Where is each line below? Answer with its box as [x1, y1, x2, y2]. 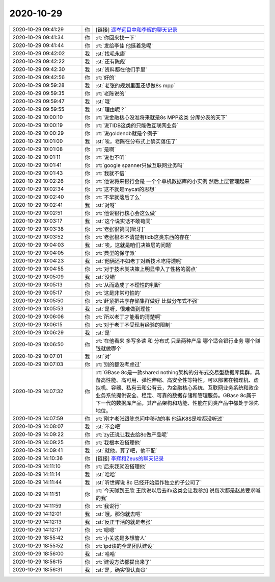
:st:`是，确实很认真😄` [95, 566, 148, 573]
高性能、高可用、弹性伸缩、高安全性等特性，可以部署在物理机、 [100, 376, 254, 383]
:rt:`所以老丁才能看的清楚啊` [95, 313, 162, 320]
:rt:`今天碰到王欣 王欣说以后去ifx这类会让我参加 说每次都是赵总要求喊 [95, 487, 261, 494]
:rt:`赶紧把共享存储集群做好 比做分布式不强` [95, 297, 199, 304]
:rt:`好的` [95, 74, 116, 81]
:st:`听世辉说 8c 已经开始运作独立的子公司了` [95, 479, 202, 486]
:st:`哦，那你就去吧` [95, 511, 142, 518]
